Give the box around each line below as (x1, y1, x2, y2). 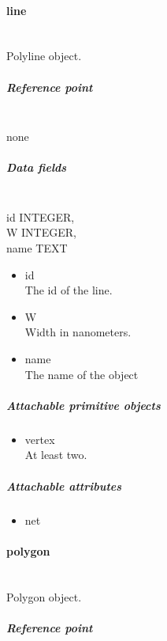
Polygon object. (6, 588, 82, 605)
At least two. (24, 446, 87, 463)
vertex (24, 430, 55, 447)
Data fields (6, 159, 67, 176)
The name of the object (24, 366, 139, 382)
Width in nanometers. (24, 324, 132, 340)
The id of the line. (24, 282, 113, 298)
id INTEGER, (6, 208, 75, 225)
